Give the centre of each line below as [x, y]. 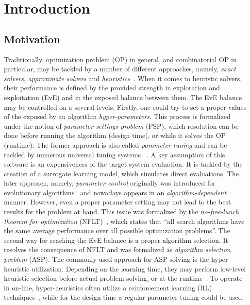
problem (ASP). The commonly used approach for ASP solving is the [107, 259]
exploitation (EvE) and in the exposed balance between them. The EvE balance [123, 97]
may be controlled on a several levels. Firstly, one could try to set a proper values [125, 107]
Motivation [32, 39]
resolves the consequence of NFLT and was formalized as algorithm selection [117, 249]
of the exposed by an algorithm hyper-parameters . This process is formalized [117, 116]
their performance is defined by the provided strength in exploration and [112, 88]
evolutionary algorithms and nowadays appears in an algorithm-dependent [115, 192]
